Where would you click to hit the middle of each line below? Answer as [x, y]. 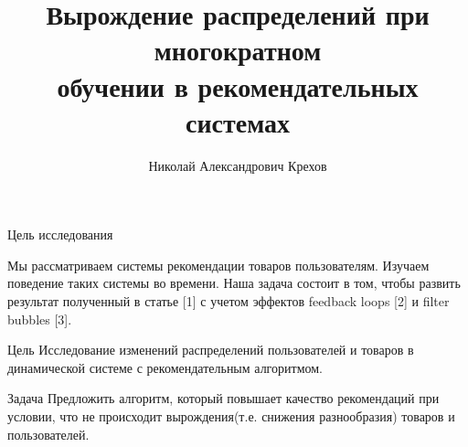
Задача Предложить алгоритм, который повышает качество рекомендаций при [223, 398]
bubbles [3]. [40, 319]
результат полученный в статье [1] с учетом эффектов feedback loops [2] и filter [229, 301]
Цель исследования [60, 234]
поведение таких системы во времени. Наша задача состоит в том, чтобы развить [234, 283]
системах [238, 121]
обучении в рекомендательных [238, 85]
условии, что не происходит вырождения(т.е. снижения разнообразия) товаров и [231, 416]
